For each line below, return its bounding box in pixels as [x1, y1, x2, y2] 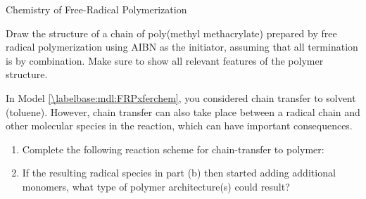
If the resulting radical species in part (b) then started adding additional [22, 165, 336, 180]
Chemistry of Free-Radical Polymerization [6, 2, 187, 16]
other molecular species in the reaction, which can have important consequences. [6, 118, 353, 133]
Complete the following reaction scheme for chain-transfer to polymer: [22, 141, 324, 156]
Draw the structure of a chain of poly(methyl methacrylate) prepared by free [6, 25, 337, 40]
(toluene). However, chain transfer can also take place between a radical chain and [6, 104, 360, 119]
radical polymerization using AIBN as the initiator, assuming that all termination [6, 39, 358, 54]
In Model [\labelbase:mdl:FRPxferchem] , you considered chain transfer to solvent [6, 90, 356, 105]
